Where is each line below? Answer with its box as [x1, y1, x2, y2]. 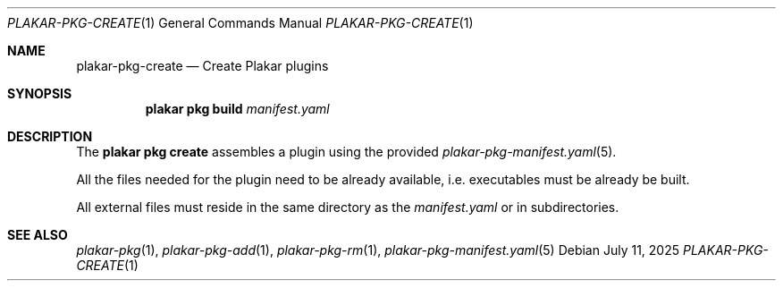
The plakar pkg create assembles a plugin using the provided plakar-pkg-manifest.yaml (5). [76, 144, 617, 159]
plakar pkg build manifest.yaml [145, 101, 330, 116]
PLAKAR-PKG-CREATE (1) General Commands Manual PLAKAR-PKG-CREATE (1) [7, 15, 474, 30]
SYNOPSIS [7, 86, 72, 101]
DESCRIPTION [7, 129, 93, 144]
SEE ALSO [7, 227, 68, 242]
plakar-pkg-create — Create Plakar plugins [76, 58, 329, 73]
